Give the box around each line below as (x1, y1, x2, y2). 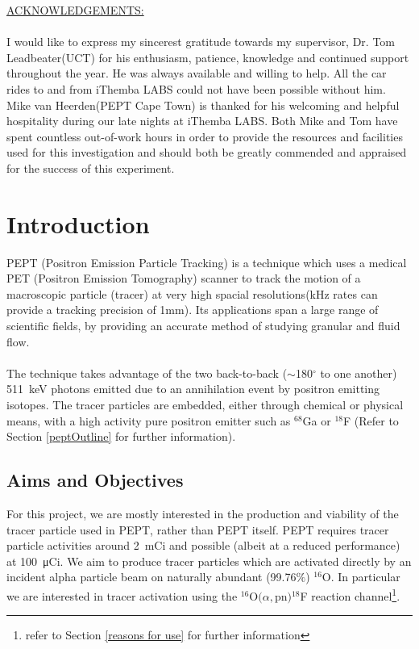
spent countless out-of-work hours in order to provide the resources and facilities (6, 128, 403, 144)
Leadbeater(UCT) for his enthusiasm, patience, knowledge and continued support (6, 48, 409, 65)
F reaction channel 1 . (300, 584, 400, 604)
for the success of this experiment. (6, 159, 175, 176)
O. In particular (322, 568, 400, 585)
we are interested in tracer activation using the (6, 587, 238, 604)
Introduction (6, 207, 150, 240)
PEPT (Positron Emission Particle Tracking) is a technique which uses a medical (6, 253, 407, 270)
